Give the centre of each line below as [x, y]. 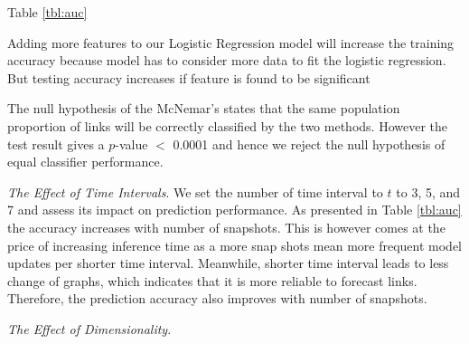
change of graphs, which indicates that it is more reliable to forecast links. [212, 280]
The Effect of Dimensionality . [89, 328]
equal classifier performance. [85, 162]
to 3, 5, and [428, 191]
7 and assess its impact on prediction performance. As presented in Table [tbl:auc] [234, 210]
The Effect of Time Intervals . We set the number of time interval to [195, 191]
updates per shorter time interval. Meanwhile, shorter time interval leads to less [228, 263]
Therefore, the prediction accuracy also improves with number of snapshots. [217, 298]
